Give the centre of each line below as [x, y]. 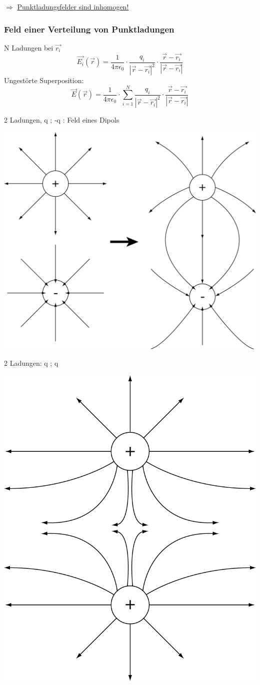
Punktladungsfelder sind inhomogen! [73, 7]
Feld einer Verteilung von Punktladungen [89, 29]
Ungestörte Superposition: [44, 80]
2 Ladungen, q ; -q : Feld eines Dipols [62, 120]
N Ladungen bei [29, 47]
